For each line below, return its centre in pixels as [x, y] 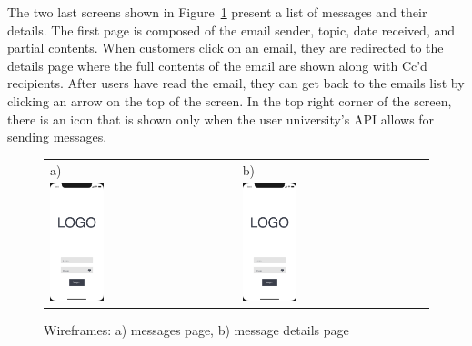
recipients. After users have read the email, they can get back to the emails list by [236, 83]
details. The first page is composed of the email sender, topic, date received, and [231, 30]
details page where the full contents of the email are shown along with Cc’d [217, 65]
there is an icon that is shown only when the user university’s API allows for [221, 119]
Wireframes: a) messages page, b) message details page [196, 330]
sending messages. [57, 137]
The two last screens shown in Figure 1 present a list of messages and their [217, 12]
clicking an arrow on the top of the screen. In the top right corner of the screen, [230, 100]
